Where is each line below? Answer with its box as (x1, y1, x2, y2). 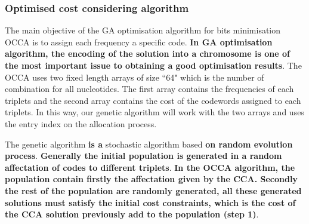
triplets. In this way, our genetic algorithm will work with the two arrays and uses (5, 106, 304, 118)
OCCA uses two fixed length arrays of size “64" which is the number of (5, 70, 264, 83)
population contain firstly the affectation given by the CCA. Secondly (5, 173, 298, 185)
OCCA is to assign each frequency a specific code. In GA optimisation (5, 35, 273, 48)
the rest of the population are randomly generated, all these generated (5, 184, 302, 197)
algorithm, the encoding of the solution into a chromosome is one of (5, 47, 290, 60)
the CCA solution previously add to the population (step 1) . (5, 208, 259, 220)
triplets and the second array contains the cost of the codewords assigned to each (5, 94, 301, 106)
